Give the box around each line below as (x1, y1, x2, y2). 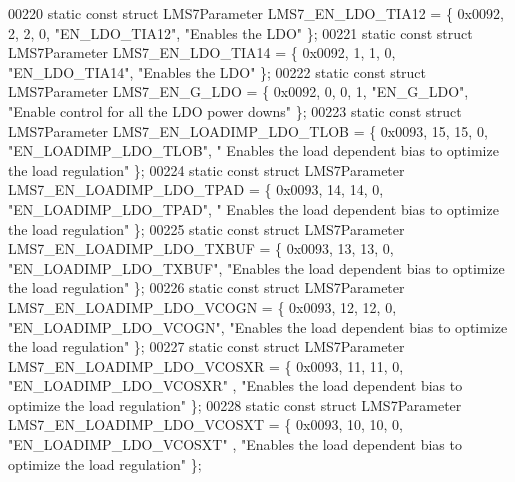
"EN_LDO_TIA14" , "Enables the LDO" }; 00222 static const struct (8, 61, 427, 82)
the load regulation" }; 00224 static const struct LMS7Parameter (8, 159, 405, 180)
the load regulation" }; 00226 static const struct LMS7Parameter (8, 277, 405, 298)
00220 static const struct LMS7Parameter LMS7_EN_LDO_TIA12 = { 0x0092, (8, 3, 504, 23)
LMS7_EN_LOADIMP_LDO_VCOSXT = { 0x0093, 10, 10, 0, (8, 414, 403, 435)
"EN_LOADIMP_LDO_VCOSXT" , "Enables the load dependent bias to (8, 434, 462, 455)
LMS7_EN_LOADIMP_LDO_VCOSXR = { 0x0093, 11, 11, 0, (8, 355, 404, 376)
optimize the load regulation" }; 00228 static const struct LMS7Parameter (8, 394, 462, 415)
